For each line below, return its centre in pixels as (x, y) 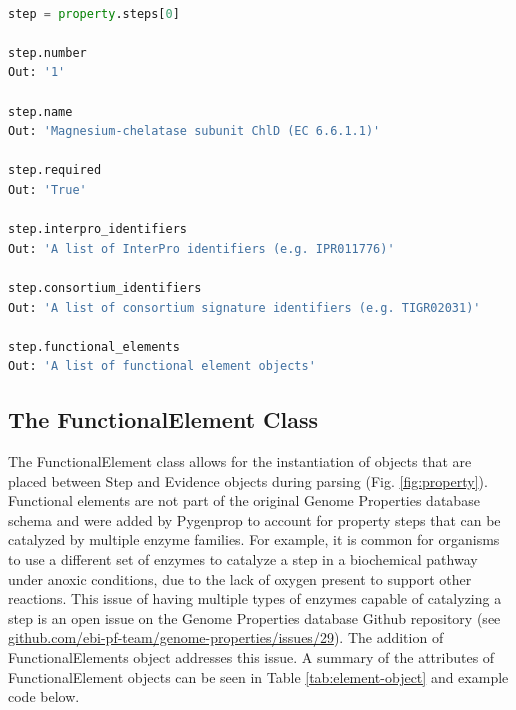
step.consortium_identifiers (105, 287)
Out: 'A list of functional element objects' (162, 366)
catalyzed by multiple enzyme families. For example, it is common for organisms (254, 539)
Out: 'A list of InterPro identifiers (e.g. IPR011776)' (201, 248)
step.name (40, 111)
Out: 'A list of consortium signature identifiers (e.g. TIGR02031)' (244, 307)
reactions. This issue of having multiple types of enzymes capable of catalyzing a (255, 598)
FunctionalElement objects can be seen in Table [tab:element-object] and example (258, 676)
